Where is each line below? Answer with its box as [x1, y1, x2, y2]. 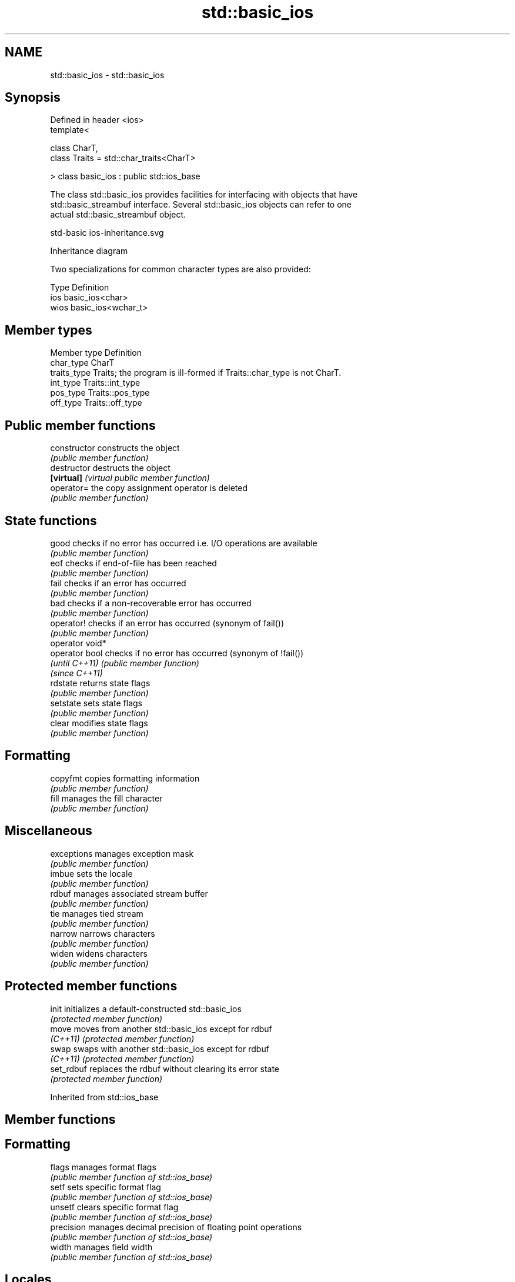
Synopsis [5, 90, 61, 105]
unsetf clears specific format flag [50, 1201, 179, 1212]
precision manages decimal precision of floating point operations [50, 1221, 302, 1232]
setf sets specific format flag [50, 1181, 161, 1192]
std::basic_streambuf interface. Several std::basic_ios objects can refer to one [50, 199, 352, 210]
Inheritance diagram [50, 246, 128, 256]
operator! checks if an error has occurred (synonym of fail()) [50, 617, 284, 628]
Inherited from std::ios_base [50, 1091, 159, 1102]
